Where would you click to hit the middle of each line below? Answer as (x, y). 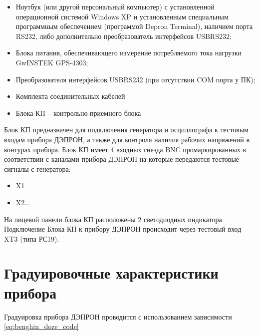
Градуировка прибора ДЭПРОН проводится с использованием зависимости (118, 316)
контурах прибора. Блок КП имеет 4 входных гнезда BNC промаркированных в (125, 149)
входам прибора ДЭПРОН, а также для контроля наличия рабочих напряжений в (127, 139)
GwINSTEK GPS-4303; (52, 62)
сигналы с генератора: (37, 168)
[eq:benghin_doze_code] (41, 326)
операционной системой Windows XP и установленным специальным (122, 16)
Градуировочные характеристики (111, 273)
